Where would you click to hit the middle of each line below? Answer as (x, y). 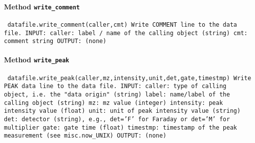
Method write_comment (42, 6)
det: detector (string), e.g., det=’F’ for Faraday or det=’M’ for (117, 119)
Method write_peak (37, 60)
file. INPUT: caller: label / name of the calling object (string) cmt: (126, 33)
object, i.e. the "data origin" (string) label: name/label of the (117, 95)
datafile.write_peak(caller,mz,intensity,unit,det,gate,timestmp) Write (129, 78)
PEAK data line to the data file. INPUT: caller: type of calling (115, 86)
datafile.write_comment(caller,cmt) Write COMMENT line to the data (122, 24)
